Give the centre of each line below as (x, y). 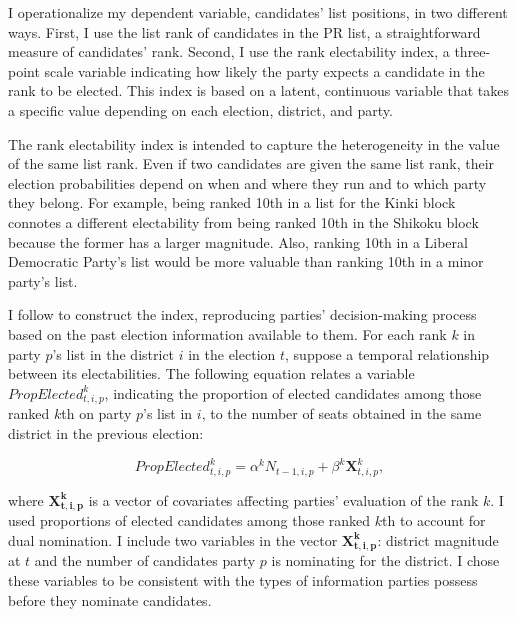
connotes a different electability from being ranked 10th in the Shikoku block (243, 221)
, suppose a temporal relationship (387, 353)
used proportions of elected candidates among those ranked (189, 520)
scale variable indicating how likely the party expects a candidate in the (264, 70)
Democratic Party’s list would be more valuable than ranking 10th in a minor (246, 261)
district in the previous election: (106, 433)
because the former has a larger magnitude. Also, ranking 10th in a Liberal (238, 241)
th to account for (434, 520)
